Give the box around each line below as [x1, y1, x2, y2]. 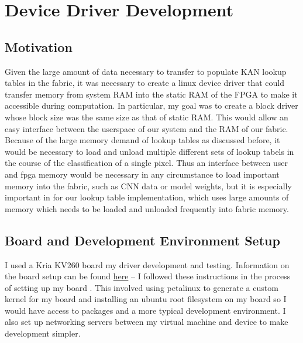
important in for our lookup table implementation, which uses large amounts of [5, 191, 289, 203]
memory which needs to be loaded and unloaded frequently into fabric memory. [5, 202, 289, 214]
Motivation [5, 37, 73, 56]
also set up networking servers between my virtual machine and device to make [5, 316, 288, 328]
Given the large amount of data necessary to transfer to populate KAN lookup [5, 65, 287, 77]
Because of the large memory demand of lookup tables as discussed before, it [5, 134, 280, 146]
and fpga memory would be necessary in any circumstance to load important [5, 168, 280, 180]
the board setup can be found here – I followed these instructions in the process [5, 270, 291, 282]
